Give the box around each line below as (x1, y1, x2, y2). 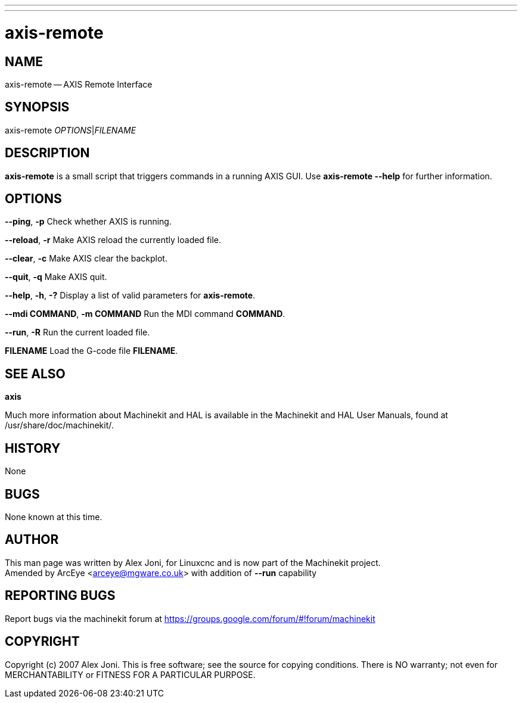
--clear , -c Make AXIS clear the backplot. (5, 253, 167, 264)
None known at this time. (5, 511, 102, 522)
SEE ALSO (5, 366, 66, 381)
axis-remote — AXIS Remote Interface (5, 79, 153, 89)
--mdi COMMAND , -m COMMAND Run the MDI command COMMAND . (5, 309, 285, 319)
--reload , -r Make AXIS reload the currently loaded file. (5, 235, 222, 245)
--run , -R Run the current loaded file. (5, 327, 150, 338)
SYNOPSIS (5, 99, 70, 115)
